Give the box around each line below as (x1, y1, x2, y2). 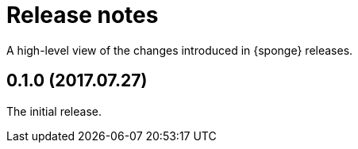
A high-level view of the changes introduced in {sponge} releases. (6, 43, 353, 57)
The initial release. (6, 104, 102, 118)
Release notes (6, 2, 159, 29)
